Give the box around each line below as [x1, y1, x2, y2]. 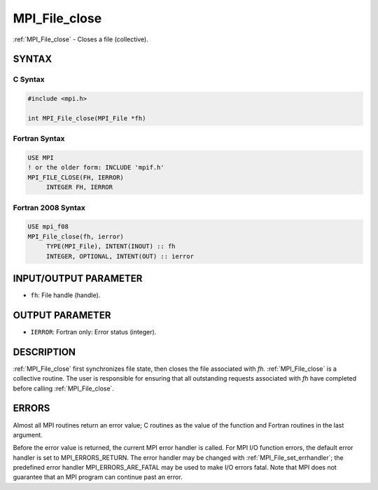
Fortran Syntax [13, 134, 65, 144]
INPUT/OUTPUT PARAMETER [13, 272, 143, 284]
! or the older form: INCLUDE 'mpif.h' [27, 163, 164, 172]
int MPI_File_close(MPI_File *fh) [27, 114, 146, 122]
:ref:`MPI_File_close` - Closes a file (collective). [13, 35, 148, 43]
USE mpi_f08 [27, 223, 69, 231]
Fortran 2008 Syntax [13, 203, 85, 212]
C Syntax [13, 74, 45, 84]
